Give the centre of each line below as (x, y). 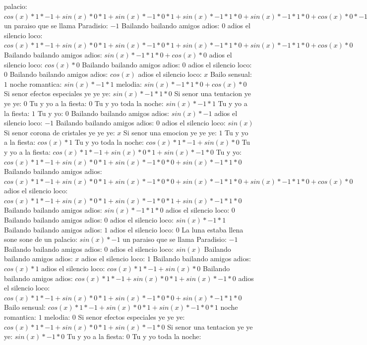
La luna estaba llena (213, 229)
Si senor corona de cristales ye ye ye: (60, 132)
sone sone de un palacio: (41, 239)
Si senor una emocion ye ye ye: (170, 132)
